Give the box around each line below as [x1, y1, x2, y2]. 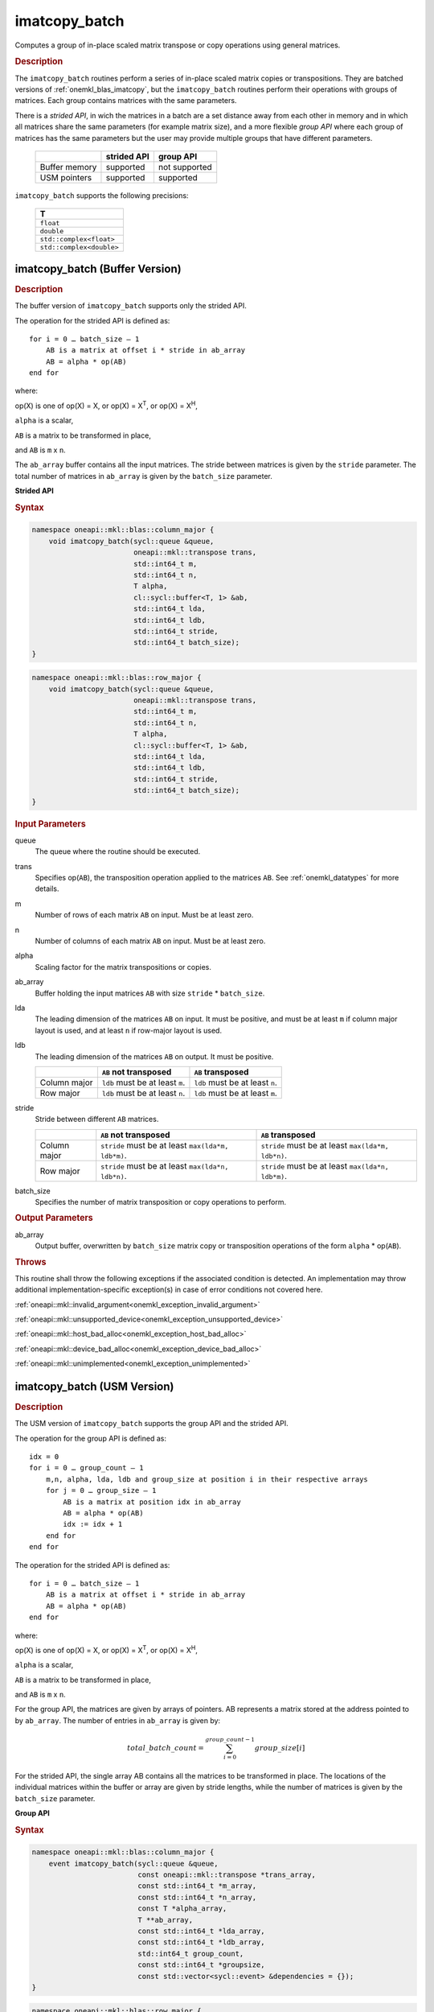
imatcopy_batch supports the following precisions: [14, 190, 189, 200]
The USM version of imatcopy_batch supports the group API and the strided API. [14, 1419, 289, 1429]
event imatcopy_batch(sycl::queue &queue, [48, 1859, 219, 1868]
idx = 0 [29, 1453, 59, 1462]
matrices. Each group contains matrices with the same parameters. [14, 96, 237, 105]
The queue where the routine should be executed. [35, 847, 201, 856]
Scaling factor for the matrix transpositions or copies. [35, 962, 212, 971]
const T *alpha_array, [137, 1904, 227, 1913]
